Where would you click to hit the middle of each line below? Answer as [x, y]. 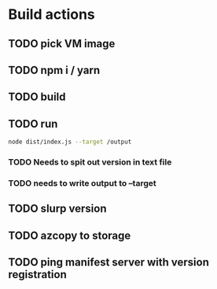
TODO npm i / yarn [54, 70]
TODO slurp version [57, 209]
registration [37, 274]
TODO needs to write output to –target [82, 183]
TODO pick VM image [62, 44]
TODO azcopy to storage [70, 235]
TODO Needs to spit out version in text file [90, 161]
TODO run [33, 124]
